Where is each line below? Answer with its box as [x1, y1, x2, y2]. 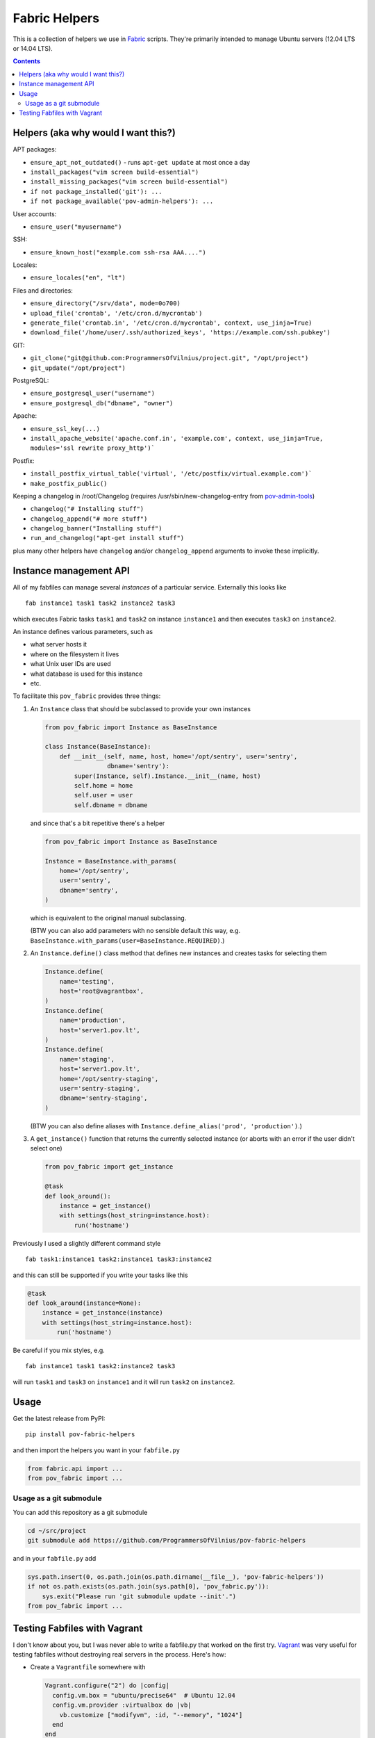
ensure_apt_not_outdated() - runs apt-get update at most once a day [30, 158, 250, 166]
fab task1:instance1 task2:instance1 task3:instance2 [25, 1256, 212, 1263]
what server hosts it [30, 640, 87, 649]
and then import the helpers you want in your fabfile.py [12, 1446, 181, 1454]
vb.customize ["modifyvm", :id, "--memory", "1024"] [59, 1711, 243, 1719]
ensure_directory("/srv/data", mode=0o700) [30, 300, 181, 307]
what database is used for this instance [30, 669, 143, 678]
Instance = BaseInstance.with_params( [44, 857, 177, 865]
